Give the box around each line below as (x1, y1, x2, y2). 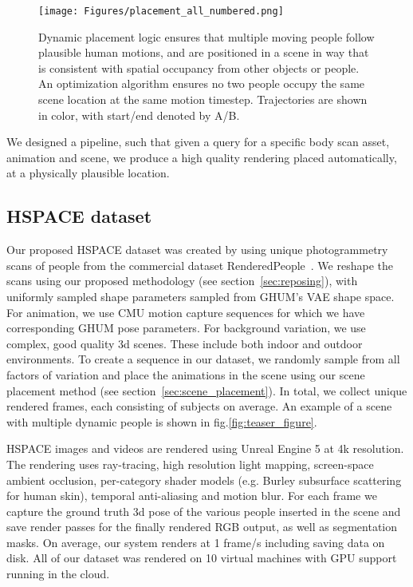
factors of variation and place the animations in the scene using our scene (6, 366, 365, 383)
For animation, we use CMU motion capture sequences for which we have (6, 303, 365, 320)
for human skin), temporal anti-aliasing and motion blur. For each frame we (6, 487, 377, 504)
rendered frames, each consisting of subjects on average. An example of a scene (6, 398, 392, 414)
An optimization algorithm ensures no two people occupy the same (38, 75, 365, 92)
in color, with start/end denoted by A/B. (38, 106, 240, 123)
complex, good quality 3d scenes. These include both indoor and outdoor (6, 335, 363, 351)
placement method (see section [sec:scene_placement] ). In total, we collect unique (6, 382, 407, 399)
